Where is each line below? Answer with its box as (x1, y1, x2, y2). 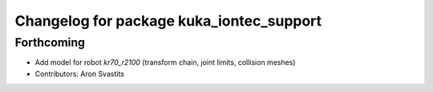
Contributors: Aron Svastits (34, 69, 124, 78)
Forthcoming (14, 35, 86, 50)
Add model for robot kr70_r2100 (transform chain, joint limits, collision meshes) (34, 58, 296, 67)
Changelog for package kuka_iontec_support (14, 12, 322, 30)
